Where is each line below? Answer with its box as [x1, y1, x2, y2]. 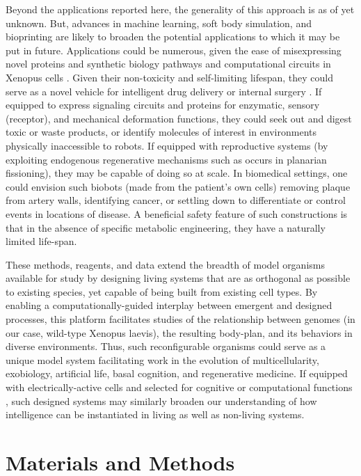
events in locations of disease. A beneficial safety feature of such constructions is [6, 206, 348, 221]
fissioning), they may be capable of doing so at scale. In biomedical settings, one [6, 166, 348, 180]
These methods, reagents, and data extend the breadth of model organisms [6, 257, 325, 271]
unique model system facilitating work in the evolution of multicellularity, [6, 352, 319, 367]
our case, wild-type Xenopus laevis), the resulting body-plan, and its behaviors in [6, 325, 353, 340]
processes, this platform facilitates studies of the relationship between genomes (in [6, 312, 355, 326]
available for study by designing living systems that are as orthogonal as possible [6, 271, 351, 285]
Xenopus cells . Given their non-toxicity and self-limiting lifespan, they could [6, 70, 334, 84]
